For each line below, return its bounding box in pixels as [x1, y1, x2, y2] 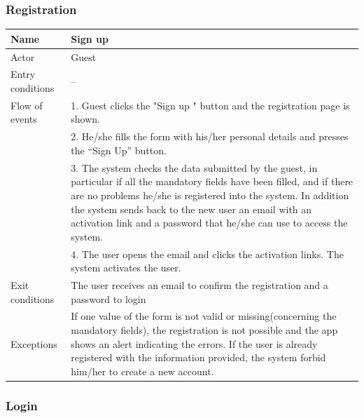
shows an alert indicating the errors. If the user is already [71, 336, 318, 351]
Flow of [10, 97, 43, 112]
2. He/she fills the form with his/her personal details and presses [71, 129, 349, 144]
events [10, 112, 37, 126]
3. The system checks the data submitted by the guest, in [71, 160, 318, 175]
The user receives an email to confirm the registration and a [71, 277, 328, 292]
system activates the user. [71, 260, 181, 275]
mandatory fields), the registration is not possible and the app [71, 323, 338, 337]
